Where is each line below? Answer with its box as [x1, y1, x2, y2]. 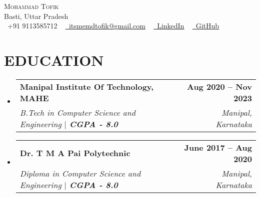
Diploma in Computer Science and [19, 167, 141, 179]
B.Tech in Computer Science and [19, 106, 135, 118]
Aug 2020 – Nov [186, 80, 252, 92]
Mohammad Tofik [4, 1, 59, 11]
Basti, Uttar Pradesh [4, 10, 68, 21]
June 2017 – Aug [184, 141, 252, 153]
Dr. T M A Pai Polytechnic [19, 147, 130, 159]
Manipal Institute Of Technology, [19, 80, 154, 92]
